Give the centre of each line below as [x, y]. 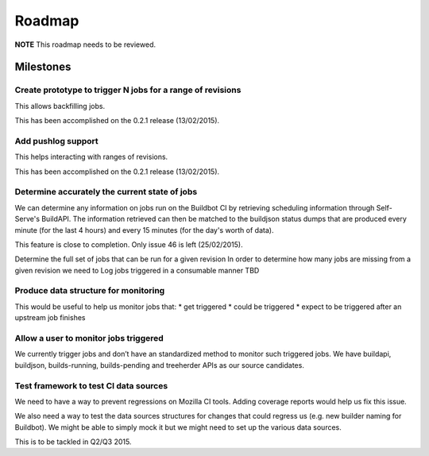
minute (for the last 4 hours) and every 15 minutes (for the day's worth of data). [144, 230]
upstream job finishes [50, 318]
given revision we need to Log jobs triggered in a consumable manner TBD [137, 270]
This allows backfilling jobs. [60, 106]
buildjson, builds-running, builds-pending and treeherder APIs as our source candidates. [160, 365]
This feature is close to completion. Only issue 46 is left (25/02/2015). [129, 244]
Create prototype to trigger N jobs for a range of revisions [128, 90]
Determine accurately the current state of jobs [106, 192]
